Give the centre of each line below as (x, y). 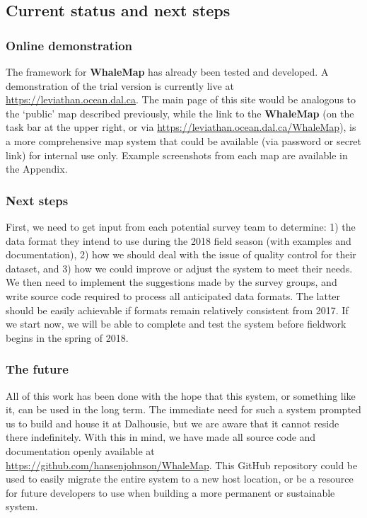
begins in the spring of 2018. (67, 337)
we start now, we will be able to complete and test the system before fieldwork (176, 324)
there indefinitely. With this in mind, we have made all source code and (161, 437)
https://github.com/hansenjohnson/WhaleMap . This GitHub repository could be (182, 465)
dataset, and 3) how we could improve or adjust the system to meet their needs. (179, 268)
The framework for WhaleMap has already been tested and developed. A (167, 71)
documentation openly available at (80, 450)
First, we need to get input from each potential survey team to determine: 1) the (181, 226)
